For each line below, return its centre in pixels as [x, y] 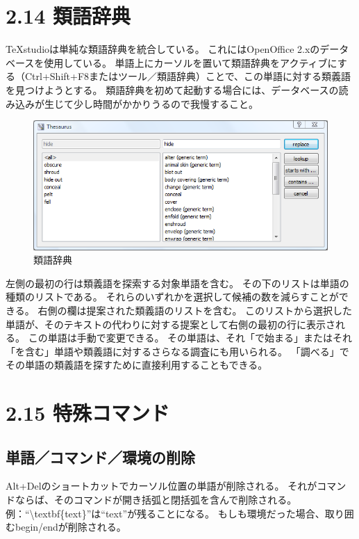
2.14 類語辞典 [68, 16]
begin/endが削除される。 [70, 527]
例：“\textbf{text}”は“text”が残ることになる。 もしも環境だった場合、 [165, 513]
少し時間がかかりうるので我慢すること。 [166, 103]
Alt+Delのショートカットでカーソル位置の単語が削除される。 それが [161, 486]
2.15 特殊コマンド [87, 413]
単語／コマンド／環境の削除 [100, 457]
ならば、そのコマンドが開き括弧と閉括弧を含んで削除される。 [156, 500]
